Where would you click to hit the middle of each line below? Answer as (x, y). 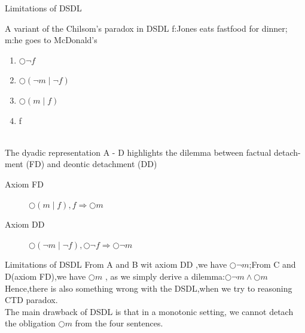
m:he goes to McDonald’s (51, 40)
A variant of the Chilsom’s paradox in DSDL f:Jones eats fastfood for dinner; (146, 28)
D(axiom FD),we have (45, 276)
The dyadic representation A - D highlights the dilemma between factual (138, 152)
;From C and (272, 264)
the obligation (30, 323)
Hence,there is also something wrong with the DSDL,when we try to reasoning (149, 288)
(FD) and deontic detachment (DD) (91, 164)
